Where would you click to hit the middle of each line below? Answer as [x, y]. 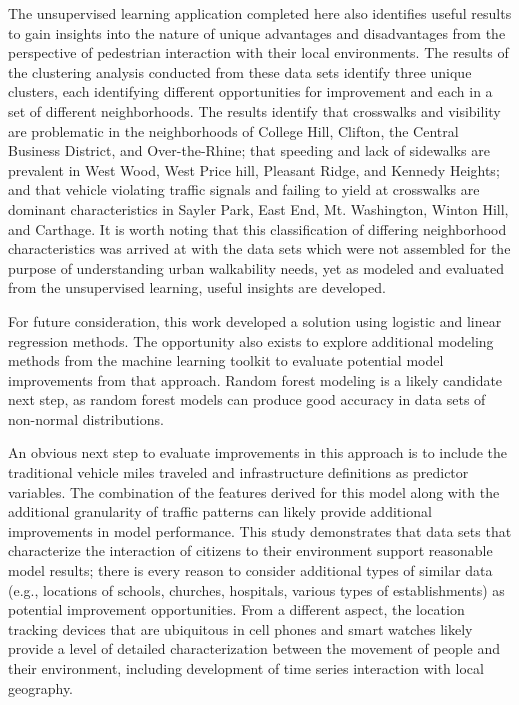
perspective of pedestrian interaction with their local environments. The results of [258, 52]
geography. [41, 687]
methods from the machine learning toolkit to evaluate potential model [226, 360]
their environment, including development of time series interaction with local [246, 668]
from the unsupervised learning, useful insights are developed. [197, 287]
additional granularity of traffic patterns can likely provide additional [220, 511]
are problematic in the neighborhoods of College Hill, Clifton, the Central [233, 130]
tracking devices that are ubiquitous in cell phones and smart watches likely [240, 628]
